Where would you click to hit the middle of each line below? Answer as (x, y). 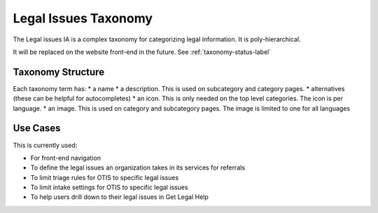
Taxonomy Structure (59, 72)
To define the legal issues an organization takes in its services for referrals (138, 167)
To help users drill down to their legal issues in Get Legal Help (120, 197)
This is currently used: (45, 145)
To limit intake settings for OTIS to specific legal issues (109, 187)
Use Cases (37, 129)
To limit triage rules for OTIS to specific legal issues (105, 177)
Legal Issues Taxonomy (83, 18)
